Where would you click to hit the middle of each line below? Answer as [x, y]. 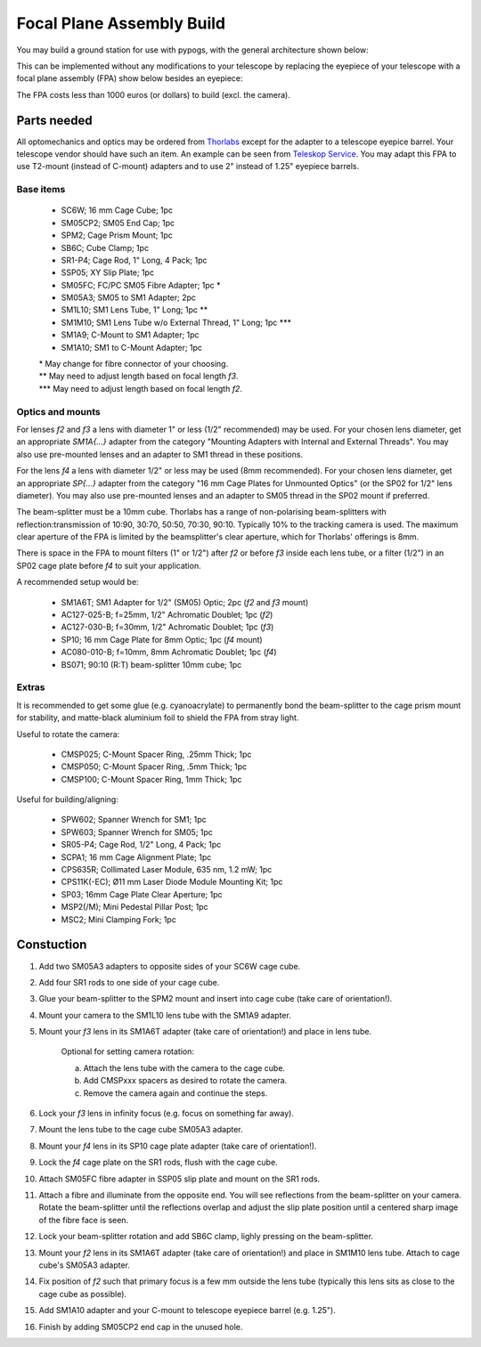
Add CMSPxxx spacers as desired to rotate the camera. [185, 1081]
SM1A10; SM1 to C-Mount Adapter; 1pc [131, 347]
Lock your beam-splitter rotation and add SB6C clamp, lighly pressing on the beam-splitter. [206, 1237]
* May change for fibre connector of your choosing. [134, 364]
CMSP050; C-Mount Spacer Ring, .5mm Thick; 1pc [154, 767]
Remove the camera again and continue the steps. [175, 1093]
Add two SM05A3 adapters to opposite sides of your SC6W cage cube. [170, 966]
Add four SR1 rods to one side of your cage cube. [129, 982]
